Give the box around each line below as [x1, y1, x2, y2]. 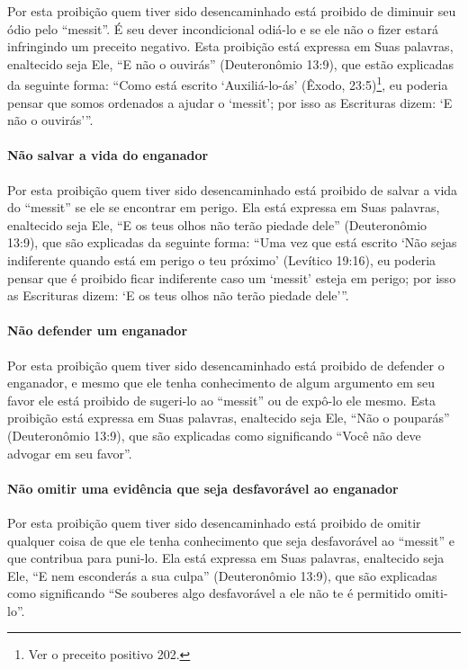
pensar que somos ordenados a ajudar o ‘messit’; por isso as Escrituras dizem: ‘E [7, 93, 453, 111]
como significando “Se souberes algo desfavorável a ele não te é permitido [7, 584, 411, 602]
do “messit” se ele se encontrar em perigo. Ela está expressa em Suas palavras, [7, 198, 440, 217]
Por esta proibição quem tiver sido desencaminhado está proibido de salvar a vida [7, 180, 458, 199]
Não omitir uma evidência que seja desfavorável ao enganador [7, 478, 399, 497]
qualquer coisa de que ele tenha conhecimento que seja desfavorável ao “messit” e [7, 531, 454, 549]
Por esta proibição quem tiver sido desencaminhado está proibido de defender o [7, 355, 445, 374]
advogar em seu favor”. [7, 443, 132, 462]
